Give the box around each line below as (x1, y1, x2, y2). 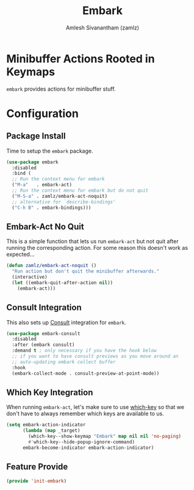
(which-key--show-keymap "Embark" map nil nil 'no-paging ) (28, 433, 182, 440)
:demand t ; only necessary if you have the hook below (12, 347, 157, 354)
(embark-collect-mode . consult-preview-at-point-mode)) (12, 370, 160, 377)
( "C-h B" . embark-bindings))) (12, 205, 92, 211)
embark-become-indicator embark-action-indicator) (22, 445, 154, 451)
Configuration (6, 107, 79, 120)
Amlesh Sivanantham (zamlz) (66, 24, 139, 31)
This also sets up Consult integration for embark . (6, 318, 126, 326)
